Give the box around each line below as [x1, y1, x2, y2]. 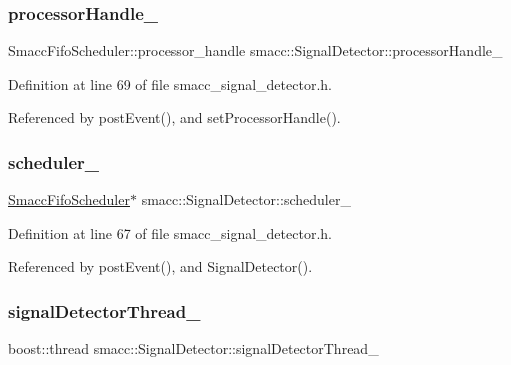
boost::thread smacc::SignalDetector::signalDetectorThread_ [8, 338, 379, 359]
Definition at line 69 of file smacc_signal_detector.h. [8, 73, 332, 94]
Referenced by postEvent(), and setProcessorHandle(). [8, 107, 341, 128]
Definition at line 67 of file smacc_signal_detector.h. [8, 222, 332, 243]
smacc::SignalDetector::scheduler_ [141, 189, 351, 210]
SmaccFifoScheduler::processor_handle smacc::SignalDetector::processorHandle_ [8, 40, 503, 61]
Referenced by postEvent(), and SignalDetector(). [8, 256, 313, 277]
